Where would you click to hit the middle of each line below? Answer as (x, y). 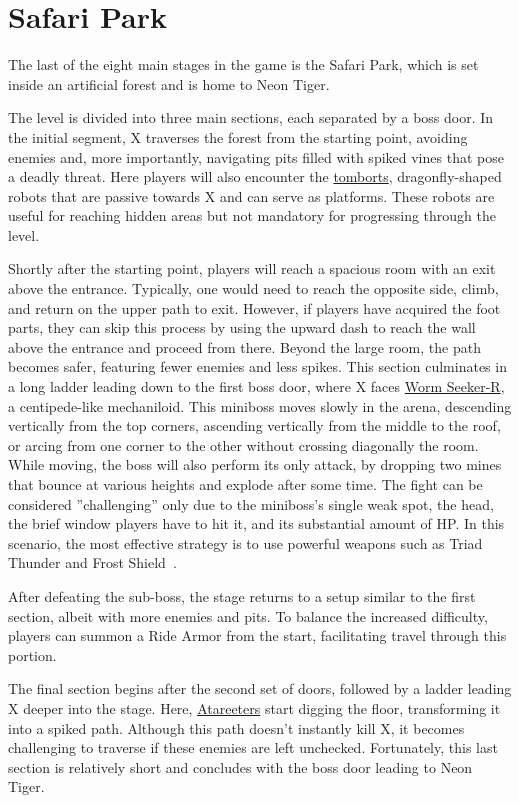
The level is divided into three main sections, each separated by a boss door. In (251, 117)
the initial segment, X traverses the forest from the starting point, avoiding (238, 136)
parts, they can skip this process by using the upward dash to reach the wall (242, 327)
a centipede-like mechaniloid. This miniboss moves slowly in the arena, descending (260, 405)
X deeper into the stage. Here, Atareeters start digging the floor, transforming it (254, 707)
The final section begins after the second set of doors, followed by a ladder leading (260, 688)
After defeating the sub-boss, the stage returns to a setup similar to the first (242, 595)
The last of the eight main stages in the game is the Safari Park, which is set (243, 64)
